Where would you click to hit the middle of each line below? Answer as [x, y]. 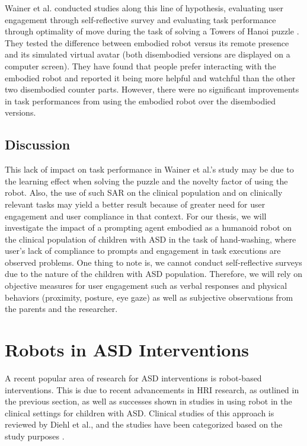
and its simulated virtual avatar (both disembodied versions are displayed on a [148, 54]
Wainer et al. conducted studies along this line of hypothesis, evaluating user [144, 8]
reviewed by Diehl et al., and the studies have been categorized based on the [144, 424]
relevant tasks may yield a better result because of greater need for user [135, 204]
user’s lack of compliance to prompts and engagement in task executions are [143, 251]
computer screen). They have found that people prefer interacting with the [140, 66]
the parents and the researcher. [61, 309]
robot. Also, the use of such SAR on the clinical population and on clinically [144, 192]
